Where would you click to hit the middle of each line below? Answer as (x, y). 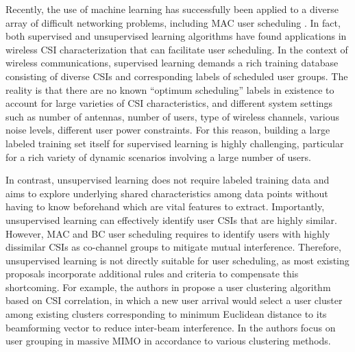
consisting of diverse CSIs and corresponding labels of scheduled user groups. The (177, 76)
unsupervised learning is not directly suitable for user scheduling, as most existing (177, 260)
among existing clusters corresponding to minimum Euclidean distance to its (166, 314)
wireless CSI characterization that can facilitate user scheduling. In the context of (177, 49)
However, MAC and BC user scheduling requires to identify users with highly (168, 233)
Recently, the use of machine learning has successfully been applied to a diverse (172, 9)
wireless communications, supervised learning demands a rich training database (172, 63)
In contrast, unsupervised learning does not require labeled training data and (168, 180)
